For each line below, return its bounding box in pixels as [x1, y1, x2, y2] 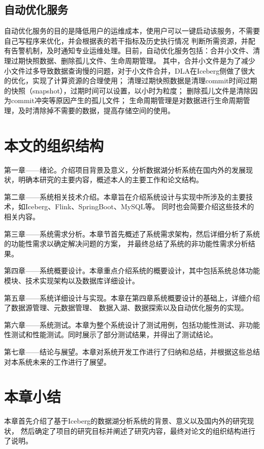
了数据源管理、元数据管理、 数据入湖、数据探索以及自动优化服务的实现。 [4, 302, 248, 313]
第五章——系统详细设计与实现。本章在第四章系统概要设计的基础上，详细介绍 [4, 292, 260, 303]
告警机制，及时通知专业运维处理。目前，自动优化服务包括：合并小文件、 [11, 45, 253, 56]
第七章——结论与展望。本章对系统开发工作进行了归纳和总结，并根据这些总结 [4, 346, 260, 357]
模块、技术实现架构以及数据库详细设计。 [4, 275, 139, 286]
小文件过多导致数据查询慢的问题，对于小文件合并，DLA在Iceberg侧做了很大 [4, 65, 255, 76]
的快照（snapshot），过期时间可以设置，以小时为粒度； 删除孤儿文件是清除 [4, 85, 251, 95]
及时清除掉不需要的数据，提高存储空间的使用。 [18, 105, 175, 115]
